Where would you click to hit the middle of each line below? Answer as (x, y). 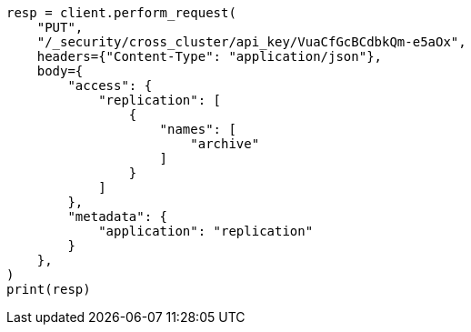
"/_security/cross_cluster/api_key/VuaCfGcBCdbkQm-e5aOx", (251, 42)
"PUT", (60, 27)
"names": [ (198, 129)
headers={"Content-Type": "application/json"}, (210, 56)
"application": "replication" (206, 231)
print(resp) (49, 289)
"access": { (110, 86)
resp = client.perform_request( (121, 13)
